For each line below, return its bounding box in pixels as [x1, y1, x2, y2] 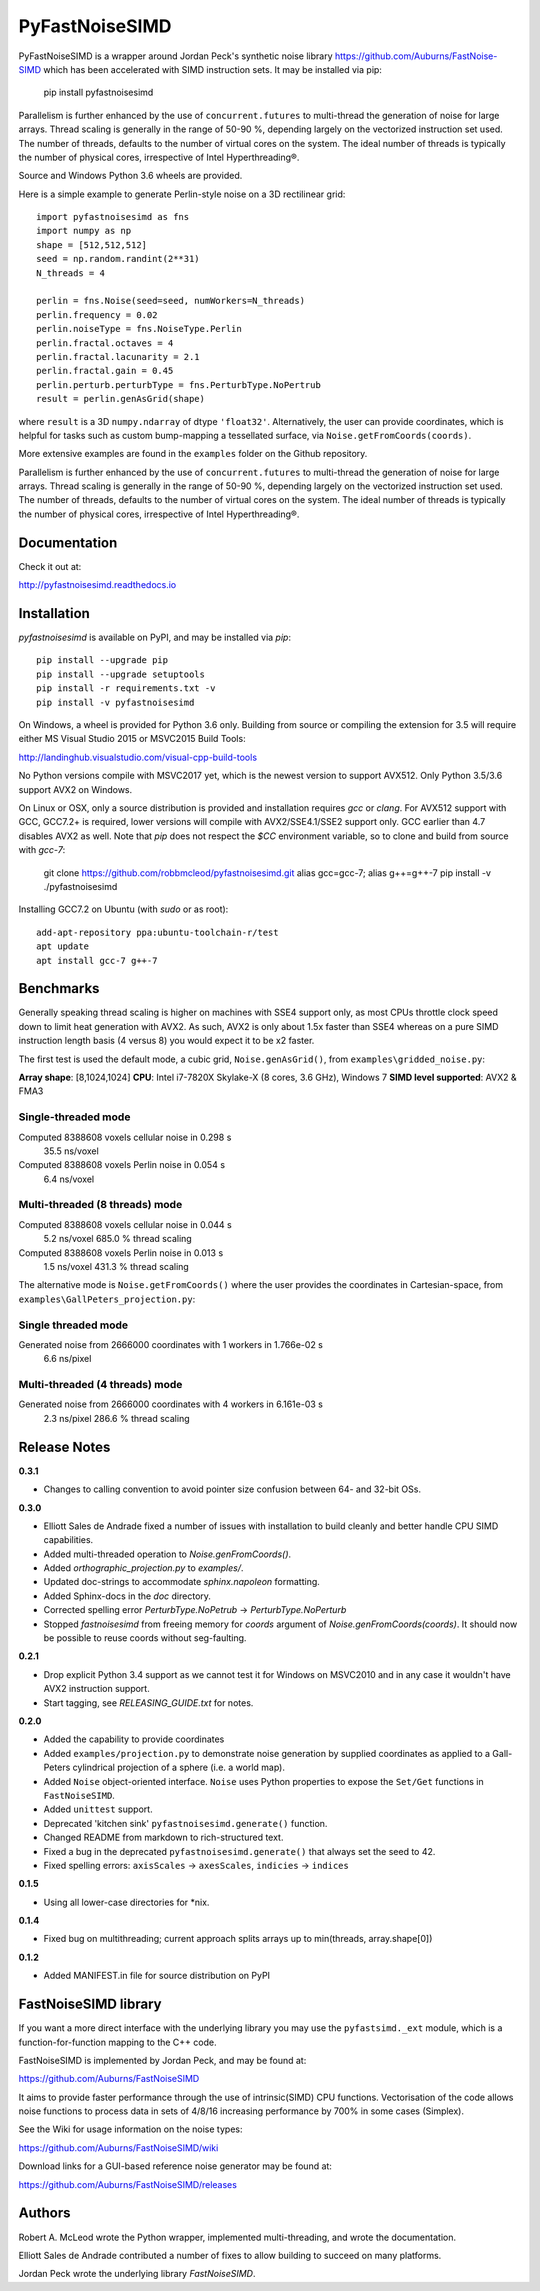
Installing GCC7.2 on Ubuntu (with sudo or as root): [18, 903, 229, 915]
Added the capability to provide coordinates [43, 1733, 225, 1745]
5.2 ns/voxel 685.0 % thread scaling [43, 1233, 192, 1245]
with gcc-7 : [18, 844, 66, 856]
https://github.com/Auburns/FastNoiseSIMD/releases [18, 2178, 237, 2190]
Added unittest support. [43, 1803, 154, 1815]
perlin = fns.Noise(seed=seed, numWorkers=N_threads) [36, 295, 305, 307]
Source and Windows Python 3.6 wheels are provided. [18, 170, 243, 182]
